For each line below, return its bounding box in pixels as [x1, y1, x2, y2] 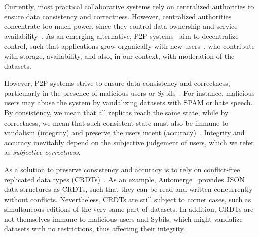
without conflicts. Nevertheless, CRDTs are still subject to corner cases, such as [4, 193, 251, 204]
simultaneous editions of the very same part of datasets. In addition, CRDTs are [4, 204, 254, 214]
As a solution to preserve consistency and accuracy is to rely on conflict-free [4, 164, 240, 174]
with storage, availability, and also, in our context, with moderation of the [4, 50, 235, 61]
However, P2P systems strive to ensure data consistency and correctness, [4, 77, 230, 88]
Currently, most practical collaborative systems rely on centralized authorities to [4, 1, 254, 11]
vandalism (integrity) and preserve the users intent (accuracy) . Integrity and [4, 127, 245, 138]
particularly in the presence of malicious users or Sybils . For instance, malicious [4, 87, 255, 98]
